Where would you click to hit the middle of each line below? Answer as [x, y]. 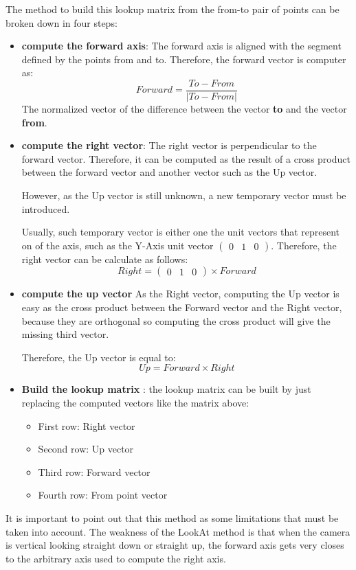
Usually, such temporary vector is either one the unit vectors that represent [181, 232]
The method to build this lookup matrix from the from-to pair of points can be [173, 9]
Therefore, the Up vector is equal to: [99, 357]
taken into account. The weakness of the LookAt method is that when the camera [178, 531]
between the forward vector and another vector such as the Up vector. [169, 172]
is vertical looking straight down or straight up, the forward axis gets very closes [175, 545]
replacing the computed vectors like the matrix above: [135, 402]
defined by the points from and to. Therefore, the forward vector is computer [184, 59]
